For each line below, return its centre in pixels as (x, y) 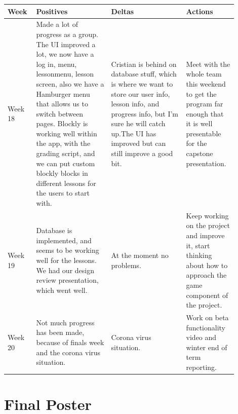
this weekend (206, 83)
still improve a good (142, 153)
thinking (199, 255)
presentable (204, 133)
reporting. (201, 367)
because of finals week (70, 342)
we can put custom (66, 163)
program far (205, 104)
